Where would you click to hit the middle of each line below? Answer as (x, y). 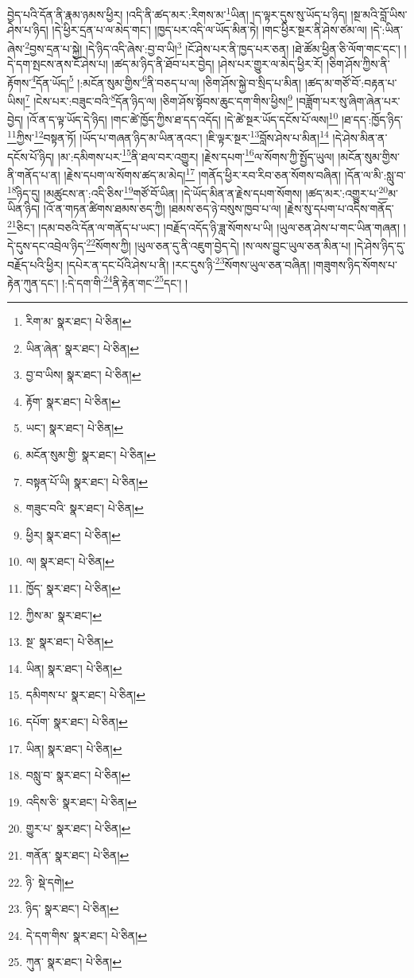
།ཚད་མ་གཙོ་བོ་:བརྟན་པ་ (351, 82)
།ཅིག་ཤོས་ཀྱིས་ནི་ (358, 64)
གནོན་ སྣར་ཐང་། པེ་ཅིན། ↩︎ (77, 854)
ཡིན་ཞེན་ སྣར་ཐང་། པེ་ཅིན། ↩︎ (82, 348)
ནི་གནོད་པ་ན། (34, 174)
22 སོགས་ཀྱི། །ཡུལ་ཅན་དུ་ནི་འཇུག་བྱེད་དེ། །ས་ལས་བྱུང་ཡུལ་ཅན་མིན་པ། (219, 244)
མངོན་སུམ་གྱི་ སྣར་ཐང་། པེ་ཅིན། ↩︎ (91, 454)
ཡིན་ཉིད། (24, 209)
